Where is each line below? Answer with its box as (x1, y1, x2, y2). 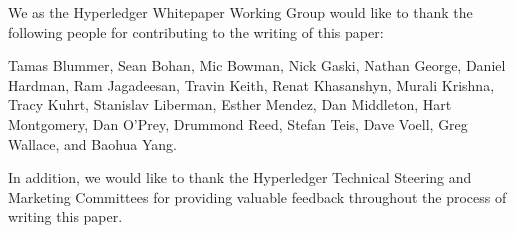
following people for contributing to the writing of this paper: (8, 21, 384, 42)
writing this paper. (8, 206, 123, 227)
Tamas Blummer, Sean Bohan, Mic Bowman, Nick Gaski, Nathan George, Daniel (8, 55, 506, 76)
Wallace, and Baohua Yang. (8, 133, 177, 154)
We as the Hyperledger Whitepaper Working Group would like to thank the (8, 2, 473, 22)
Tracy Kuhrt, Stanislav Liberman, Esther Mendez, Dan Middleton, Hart (8, 94, 452, 115)
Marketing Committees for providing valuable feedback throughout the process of (8, 186, 507, 207)
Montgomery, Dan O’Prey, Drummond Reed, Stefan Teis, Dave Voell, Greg (8, 113, 468, 134)
